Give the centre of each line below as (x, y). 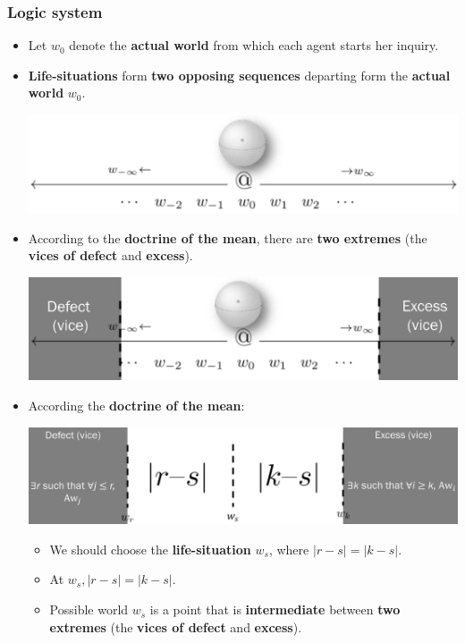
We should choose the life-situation (150, 549)
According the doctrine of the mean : (136, 405)
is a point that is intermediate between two (275, 609)
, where (289, 549)
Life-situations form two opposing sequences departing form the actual (239, 75)
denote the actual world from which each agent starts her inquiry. (254, 45)
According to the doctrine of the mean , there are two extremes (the (228, 237)
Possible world (89, 609)
